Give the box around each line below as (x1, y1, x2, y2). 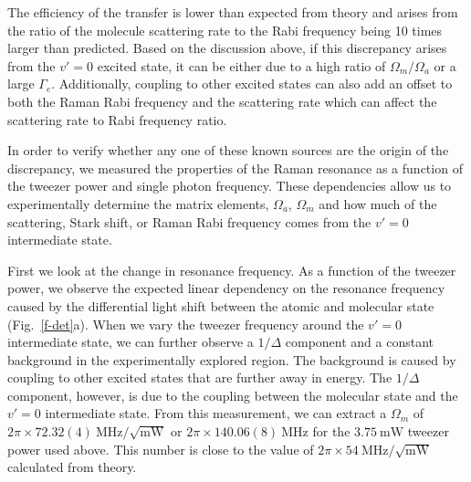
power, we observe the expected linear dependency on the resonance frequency (7, 278, 445, 298)
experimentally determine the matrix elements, (7, 194, 269, 213)
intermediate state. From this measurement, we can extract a (45, 403, 387, 423)
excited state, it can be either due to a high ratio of (97, 56, 386, 75)
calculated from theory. (7, 457, 137, 477)
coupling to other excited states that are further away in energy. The (7, 368, 392, 387)
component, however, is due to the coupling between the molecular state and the (7, 385, 458, 404)
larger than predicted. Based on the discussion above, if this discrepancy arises (7, 38, 447, 58)
